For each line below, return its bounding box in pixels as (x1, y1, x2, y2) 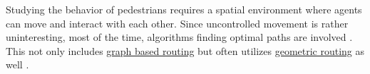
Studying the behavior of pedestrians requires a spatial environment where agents (6, 2, 362, 16)
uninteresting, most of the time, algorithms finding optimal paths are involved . (6, 30, 353, 44)
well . (6, 57, 29, 72)
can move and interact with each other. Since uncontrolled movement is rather (6, 16, 349, 30)
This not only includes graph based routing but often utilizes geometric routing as (6, 43, 365, 58)
